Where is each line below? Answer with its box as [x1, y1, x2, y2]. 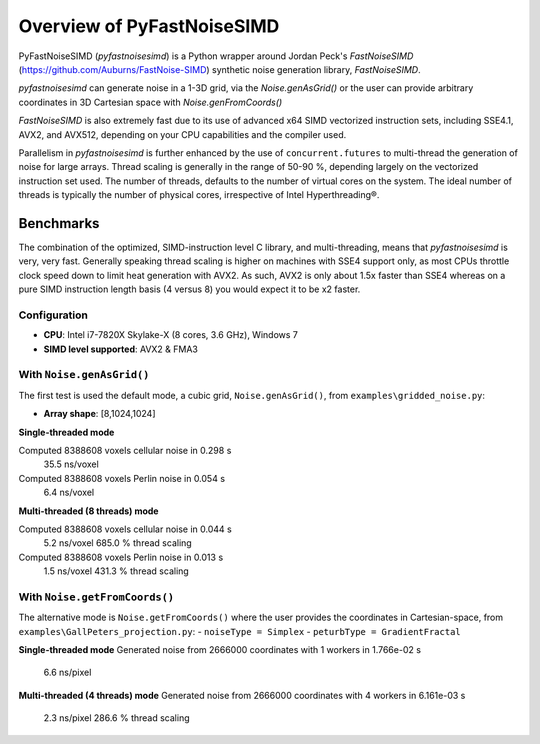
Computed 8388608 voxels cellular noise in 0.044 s [18, 523, 232, 535]
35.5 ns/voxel [43, 458, 99, 470]
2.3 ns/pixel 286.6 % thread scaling [43, 712, 190, 724]
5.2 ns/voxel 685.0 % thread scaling [43, 537, 192, 549]
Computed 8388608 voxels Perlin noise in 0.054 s [18, 472, 225, 484]
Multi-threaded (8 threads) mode [18, 505, 159, 517]
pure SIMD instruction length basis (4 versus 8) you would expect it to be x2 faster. [18, 283, 361, 295]
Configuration [18, 308, 89, 322]
